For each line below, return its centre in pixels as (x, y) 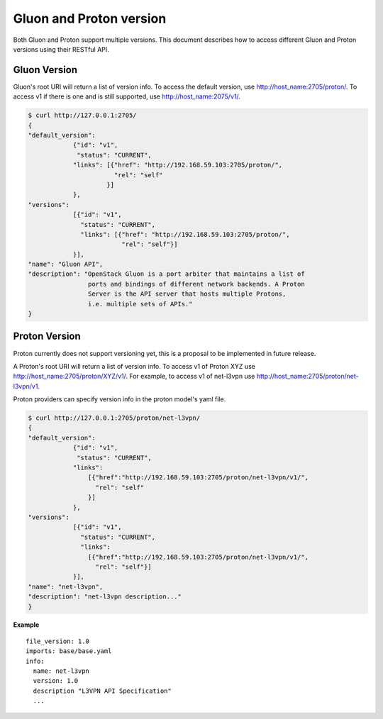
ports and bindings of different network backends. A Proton (196, 284)
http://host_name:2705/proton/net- (307, 377)
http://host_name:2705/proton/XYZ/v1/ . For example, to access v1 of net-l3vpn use (134, 377)
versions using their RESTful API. (61, 49)
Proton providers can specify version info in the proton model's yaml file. (120, 399)
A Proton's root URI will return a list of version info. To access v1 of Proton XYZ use (134, 366)
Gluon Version (45, 70)
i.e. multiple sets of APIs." (140, 304)
